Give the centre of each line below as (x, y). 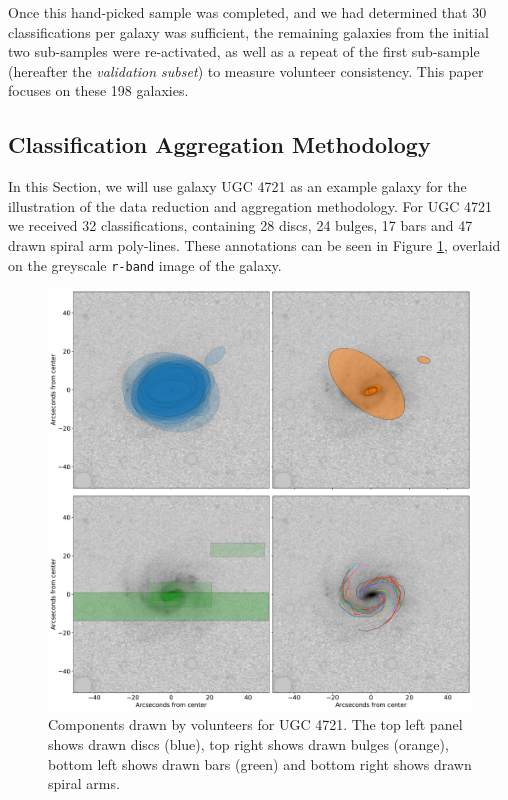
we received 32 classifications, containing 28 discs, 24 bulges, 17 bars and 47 (240, 225)
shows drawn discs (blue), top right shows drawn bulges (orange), (248, 743)
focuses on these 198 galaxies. (98, 90)
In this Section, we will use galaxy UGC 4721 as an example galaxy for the (237, 186)
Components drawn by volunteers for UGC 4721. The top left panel (255, 724)
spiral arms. (84, 783)
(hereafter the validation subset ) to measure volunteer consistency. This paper (246, 70)
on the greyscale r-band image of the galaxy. (145, 264)
